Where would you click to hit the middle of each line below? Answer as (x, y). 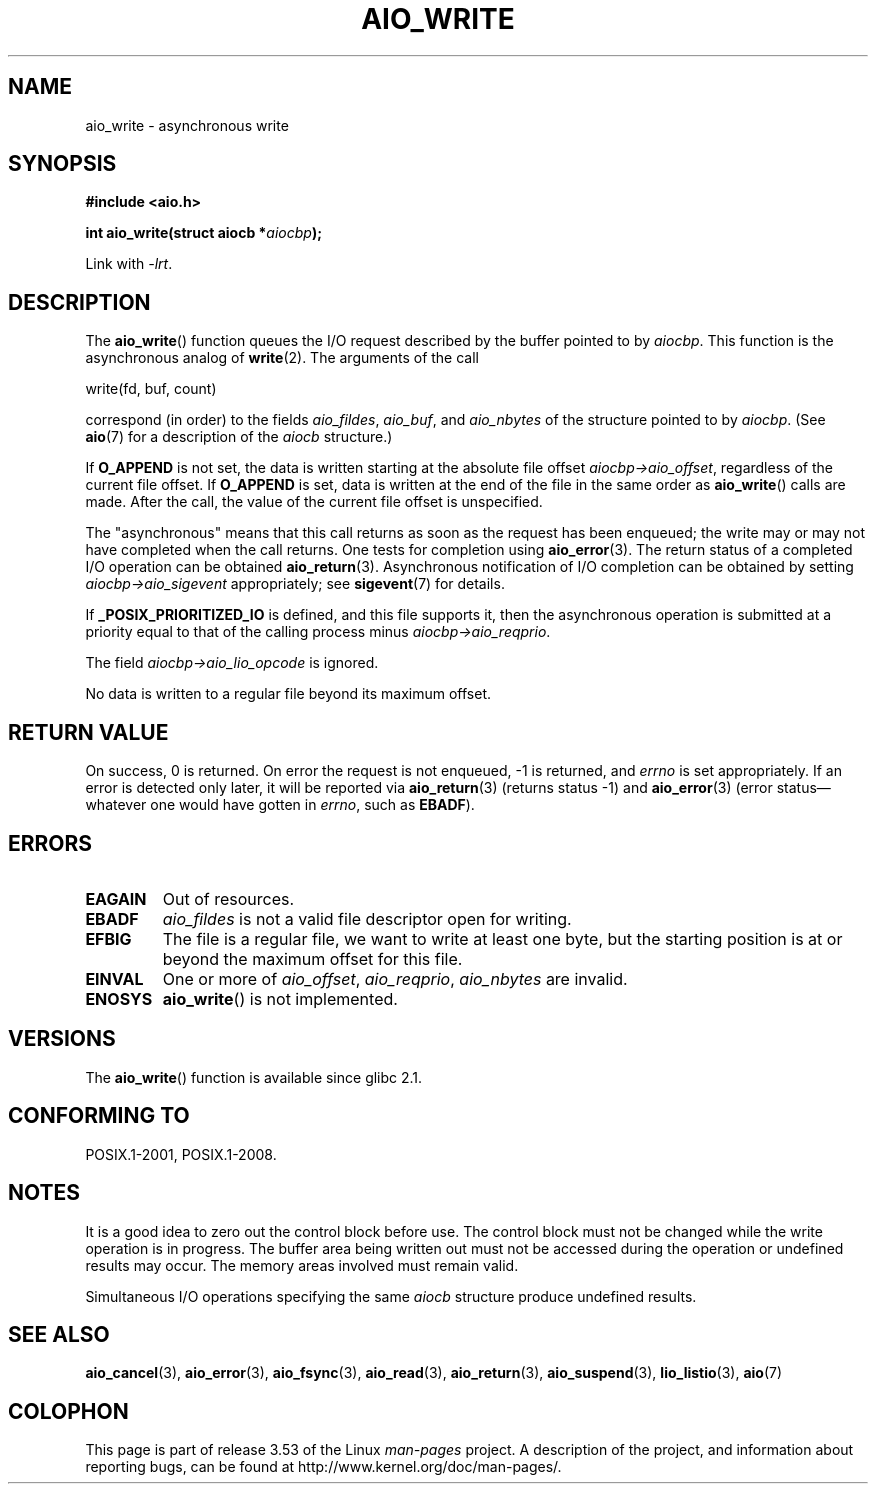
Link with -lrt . (129, 264)
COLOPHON (68, 1411)
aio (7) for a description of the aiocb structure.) (239, 437)
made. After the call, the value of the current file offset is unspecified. (314, 502)
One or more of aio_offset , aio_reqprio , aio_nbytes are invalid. (395, 978)
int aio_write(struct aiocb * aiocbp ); (203, 233)
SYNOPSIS (62, 164)
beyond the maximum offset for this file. (312, 958)
